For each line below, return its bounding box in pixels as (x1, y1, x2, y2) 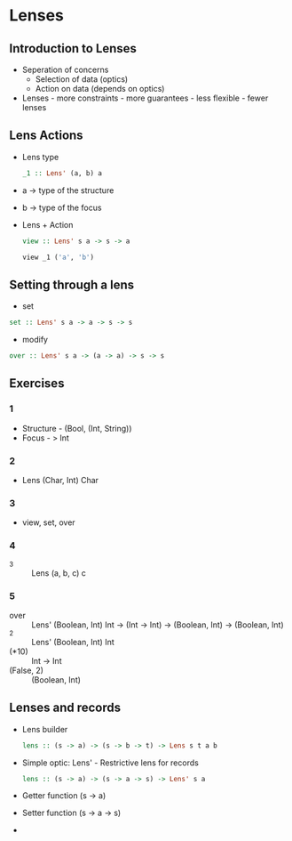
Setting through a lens (9, 277, 135, 292)
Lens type (21, 151, 59, 162)
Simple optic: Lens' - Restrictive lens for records (21, 757, 200, 768)
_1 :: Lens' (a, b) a (21, 168, 102, 178)
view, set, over (21, 517, 75, 528)
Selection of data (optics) (35, 74, 129, 85)
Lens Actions (9, 128, 83, 143)
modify (21, 335, 49, 345)
